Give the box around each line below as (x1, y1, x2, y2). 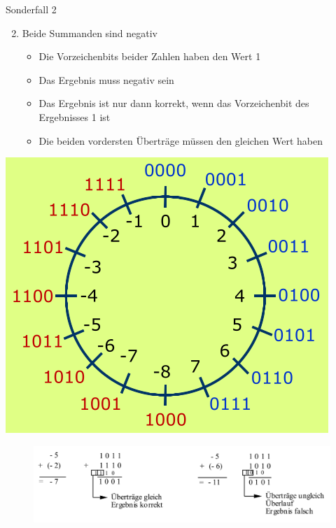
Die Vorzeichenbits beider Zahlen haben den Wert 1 (38, 49, 261, 64)
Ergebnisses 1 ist (38, 109, 111, 124)
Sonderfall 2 (6, 2, 57, 16)
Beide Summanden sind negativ (22, 25, 157, 40)
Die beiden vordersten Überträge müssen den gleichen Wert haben (38, 133, 323, 148)
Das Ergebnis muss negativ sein (38, 72, 174, 87)
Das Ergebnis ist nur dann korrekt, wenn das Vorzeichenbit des (38, 96, 309, 110)
